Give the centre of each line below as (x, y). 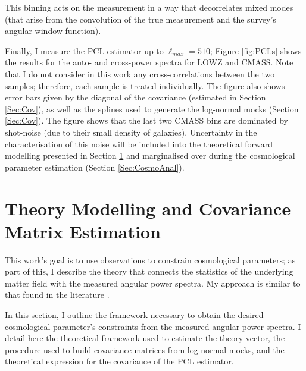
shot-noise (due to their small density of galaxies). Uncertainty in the (131, 132)
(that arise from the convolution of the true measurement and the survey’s (140, 19)
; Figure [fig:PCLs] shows (256, 50)
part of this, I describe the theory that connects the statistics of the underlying (149, 271)
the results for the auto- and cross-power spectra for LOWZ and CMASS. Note (149, 62)
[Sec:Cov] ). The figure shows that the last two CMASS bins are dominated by (146, 120)
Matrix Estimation (83, 231)
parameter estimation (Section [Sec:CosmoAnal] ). (95, 167)
